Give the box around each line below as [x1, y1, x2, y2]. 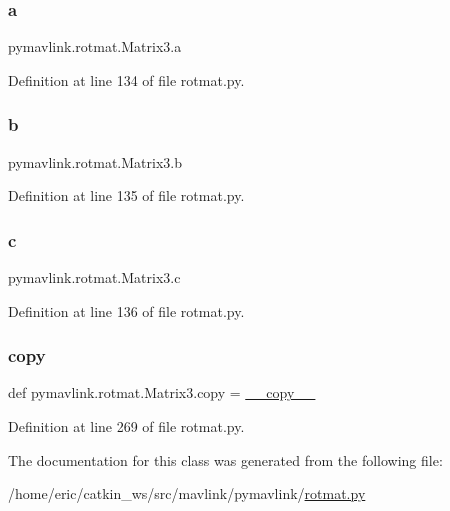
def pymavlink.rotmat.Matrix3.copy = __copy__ [8, 382, 316, 403]
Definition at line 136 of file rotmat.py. [8, 300, 245, 321]
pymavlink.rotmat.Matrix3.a [8, 36, 182, 57]
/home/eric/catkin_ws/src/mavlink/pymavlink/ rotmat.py [8, 483, 366, 504]
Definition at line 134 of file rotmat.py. [8, 69, 245, 90]
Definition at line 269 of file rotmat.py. [8, 416, 245, 437]
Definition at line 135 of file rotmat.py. [8, 185, 245, 206]
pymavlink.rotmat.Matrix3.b [8, 151, 182, 172]
